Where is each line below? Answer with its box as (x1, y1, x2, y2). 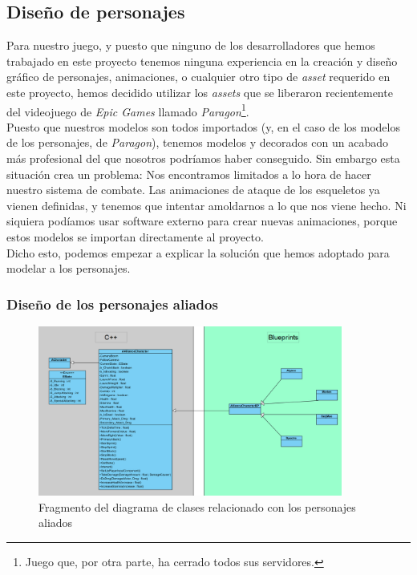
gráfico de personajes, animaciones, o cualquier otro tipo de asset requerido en (6, 68, 391, 85)
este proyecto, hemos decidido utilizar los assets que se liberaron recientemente (6, 83, 393, 100)
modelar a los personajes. (6, 260, 131, 277)
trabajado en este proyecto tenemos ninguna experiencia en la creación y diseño (6, 52, 398, 69)
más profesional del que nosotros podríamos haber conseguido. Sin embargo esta (6, 150, 400, 167)
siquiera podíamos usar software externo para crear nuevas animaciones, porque (6, 213, 398, 229)
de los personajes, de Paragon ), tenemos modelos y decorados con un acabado (6, 134, 389, 151)
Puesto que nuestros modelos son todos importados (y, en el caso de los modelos (6, 118, 400, 135)
